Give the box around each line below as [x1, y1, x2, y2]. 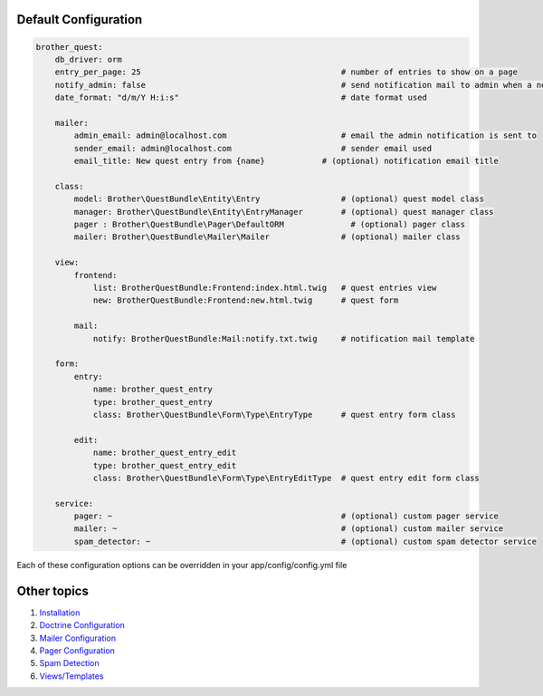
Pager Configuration [39, 644, 115, 656]
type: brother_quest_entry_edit [92, 460, 237, 470]
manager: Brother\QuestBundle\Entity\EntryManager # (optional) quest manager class [73, 207, 494, 217]
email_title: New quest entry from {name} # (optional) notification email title [73, 156, 500, 167]
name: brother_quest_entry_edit [92, 448, 237, 458]
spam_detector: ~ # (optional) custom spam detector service [73, 536, 538, 546]
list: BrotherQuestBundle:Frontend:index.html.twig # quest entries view [92, 283, 437, 294]
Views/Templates [39, 671, 104, 681]
